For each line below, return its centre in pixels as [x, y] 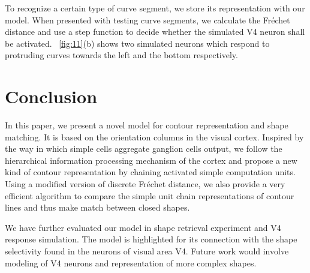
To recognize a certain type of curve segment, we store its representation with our [155, 8]
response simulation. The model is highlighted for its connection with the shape [151, 239]
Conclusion [51, 96]
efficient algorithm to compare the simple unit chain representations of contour [150, 195]
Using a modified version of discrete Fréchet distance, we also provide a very [145, 184]
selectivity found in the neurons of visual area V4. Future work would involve [147, 251]
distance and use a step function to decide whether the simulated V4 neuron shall [155, 31]
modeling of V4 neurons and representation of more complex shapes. [131, 262]
